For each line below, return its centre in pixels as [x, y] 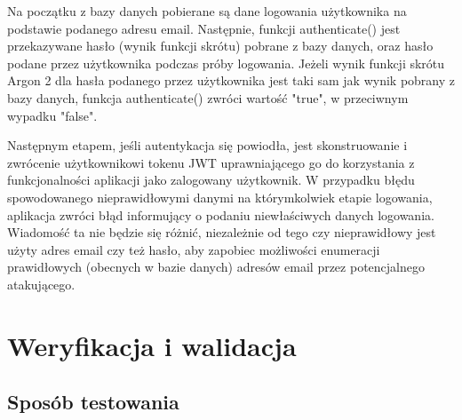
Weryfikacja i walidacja [152, 345]
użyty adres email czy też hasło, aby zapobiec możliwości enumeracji [194, 249]
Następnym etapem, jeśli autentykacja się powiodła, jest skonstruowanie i [207, 145]
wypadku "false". [52, 115]
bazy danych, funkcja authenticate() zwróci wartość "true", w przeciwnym [208, 97]
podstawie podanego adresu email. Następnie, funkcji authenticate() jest [204, 28]
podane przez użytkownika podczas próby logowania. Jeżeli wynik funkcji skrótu [226, 63]
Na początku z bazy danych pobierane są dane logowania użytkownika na [207, 11]
